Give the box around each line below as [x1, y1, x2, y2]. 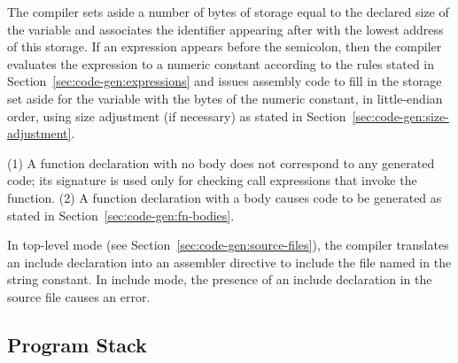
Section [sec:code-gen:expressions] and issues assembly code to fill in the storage [7, 72, 442, 90]
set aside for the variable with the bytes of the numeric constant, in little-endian [7, 89, 443, 107]
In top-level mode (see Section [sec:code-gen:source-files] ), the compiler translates [7, 236, 449, 254]
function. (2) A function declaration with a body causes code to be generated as [7, 188, 442, 206]
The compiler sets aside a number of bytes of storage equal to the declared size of [7, 3, 449, 20]
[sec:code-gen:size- [352, 106, 449, 125]
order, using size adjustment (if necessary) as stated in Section [7, 106, 346, 125]
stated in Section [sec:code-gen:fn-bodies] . [7, 205, 235, 224]
